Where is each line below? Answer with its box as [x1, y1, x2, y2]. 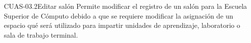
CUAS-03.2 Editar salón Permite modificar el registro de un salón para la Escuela [4, 1, 247, 11]
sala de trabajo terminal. [4, 29, 78, 40]
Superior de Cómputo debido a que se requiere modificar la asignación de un [4, 10, 233, 21]
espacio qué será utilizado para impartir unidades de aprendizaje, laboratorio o [4, 20, 240, 30]
